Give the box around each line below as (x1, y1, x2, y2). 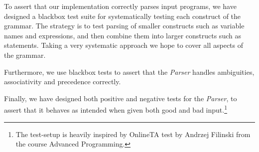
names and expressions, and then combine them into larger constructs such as (4, 30, 241, 40)
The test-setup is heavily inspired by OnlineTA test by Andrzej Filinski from (15, 129, 251, 139)
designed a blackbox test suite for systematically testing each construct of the (4, 10, 241, 21)
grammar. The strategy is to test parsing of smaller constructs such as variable (4, 20, 245, 31)
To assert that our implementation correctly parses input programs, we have (4, 1, 237, 11)
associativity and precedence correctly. (4, 76, 121, 87)
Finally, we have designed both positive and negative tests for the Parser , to (4, 93, 237, 103)
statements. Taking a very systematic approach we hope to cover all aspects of (4, 40, 244, 50)
